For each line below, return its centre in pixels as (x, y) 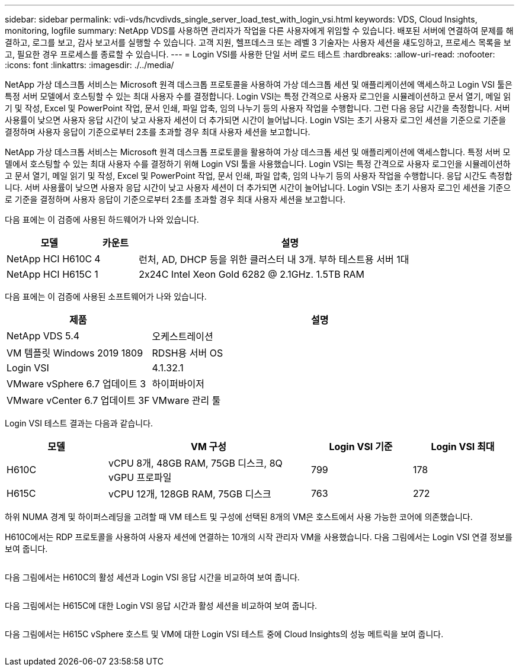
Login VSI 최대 (463, 447)
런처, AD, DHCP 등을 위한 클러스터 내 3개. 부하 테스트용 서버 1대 (274, 259)
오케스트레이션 (182, 336)
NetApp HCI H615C (49, 274)
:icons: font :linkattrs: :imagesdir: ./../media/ (89, 65)
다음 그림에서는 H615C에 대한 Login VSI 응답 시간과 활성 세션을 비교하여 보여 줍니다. (161, 606)
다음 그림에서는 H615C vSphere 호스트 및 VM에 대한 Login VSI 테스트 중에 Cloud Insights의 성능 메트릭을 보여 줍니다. (224, 634)
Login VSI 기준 (361, 447)
